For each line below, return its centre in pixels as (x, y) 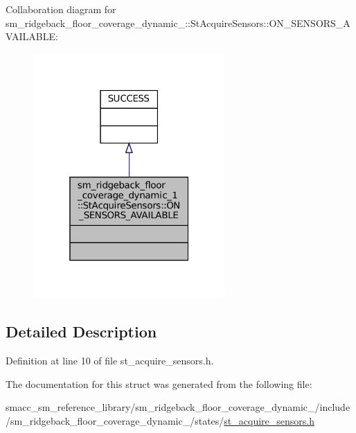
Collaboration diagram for (61, 9)
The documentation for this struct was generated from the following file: (159, 383)
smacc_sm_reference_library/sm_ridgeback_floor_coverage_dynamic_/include (178, 407)
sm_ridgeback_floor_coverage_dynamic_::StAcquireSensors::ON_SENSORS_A (178, 23)
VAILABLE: (32, 36)
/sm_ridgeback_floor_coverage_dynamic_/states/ (115, 420)
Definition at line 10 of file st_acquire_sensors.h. (110, 360)
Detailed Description (81, 332)
